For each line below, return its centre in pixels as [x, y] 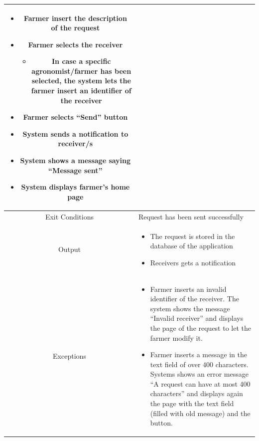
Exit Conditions [69, 216]
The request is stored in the [193, 236]
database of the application [192, 246]
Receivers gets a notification [193, 262]
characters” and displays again [196, 393]
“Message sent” [75, 170]
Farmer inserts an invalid [188, 289]
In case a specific [81, 61]
